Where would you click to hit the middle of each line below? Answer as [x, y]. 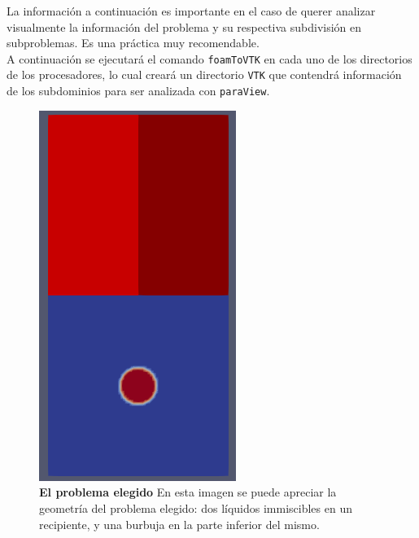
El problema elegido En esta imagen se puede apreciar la [188, 492]
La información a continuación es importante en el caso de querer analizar [191, 11]
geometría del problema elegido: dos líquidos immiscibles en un [196, 507]
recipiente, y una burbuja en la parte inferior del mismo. [179, 524]
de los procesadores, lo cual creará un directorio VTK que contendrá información [204, 74]
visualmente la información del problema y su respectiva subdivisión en [184, 26]
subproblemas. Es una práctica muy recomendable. [133, 43]
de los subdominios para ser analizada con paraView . [138, 91]
